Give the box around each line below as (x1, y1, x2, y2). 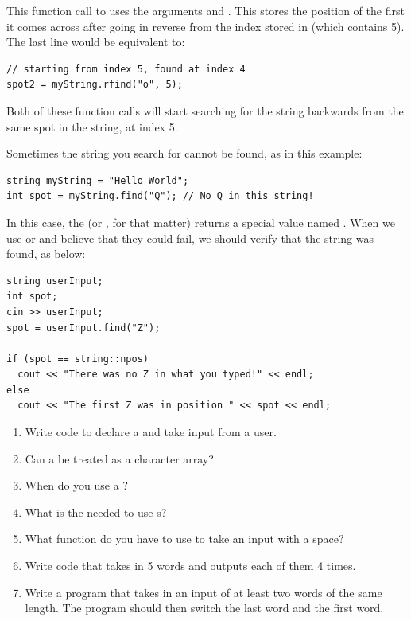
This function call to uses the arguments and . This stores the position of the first (6, 2, 405, 18)
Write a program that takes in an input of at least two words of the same (25, 584, 382, 600)
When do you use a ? (25, 477, 128, 494)
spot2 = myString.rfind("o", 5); (6, 79, 183, 91)
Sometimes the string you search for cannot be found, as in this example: (6, 145, 363, 162)
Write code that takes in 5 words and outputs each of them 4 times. (25, 557, 356, 574)
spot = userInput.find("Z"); (6, 322, 161, 334)
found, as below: (6, 245, 86, 262)
